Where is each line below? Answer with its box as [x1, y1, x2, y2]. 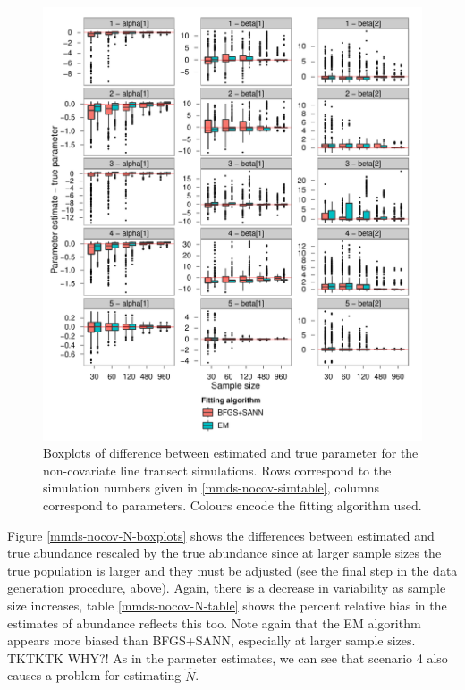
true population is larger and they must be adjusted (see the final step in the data [7, 560, 458, 579]
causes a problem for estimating [7, 666, 182, 685]
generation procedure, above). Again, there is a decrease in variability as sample [7, 578, 446, 597]
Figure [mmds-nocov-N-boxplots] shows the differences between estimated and [7, 526, 435, 544]
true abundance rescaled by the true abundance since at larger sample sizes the [7, 543, 442, 562]
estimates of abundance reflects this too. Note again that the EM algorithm [7, 613, 421, 632]
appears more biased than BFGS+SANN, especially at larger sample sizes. [7, 631, 416, 650]
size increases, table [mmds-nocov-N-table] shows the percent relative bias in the [7, 595, 447, 614]
